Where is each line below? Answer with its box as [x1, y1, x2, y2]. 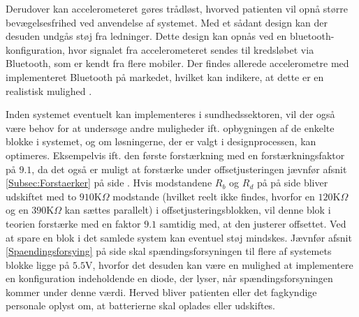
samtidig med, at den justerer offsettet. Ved [159, 216, 346, 230]
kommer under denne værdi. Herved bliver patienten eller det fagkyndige [6, 284, 317, 299]
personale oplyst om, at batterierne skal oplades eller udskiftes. [6, 298, 276, 313]
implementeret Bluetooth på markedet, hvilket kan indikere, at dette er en [6, 69, 324, 84]
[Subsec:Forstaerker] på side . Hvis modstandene [6, 175, 212, 190]
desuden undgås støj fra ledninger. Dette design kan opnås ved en [6, 29, 287, 43]
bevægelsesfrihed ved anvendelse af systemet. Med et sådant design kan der [6, 15, 328, 29]
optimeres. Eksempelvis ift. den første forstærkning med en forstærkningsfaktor [6, 147, 345, 162]
